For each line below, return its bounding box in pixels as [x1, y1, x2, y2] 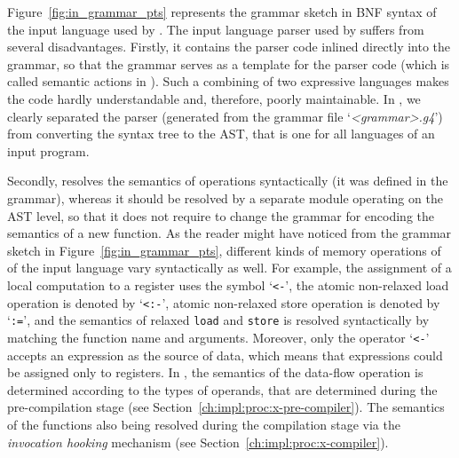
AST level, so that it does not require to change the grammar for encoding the [7, 206, 434, 225]
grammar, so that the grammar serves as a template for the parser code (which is [7, 54, 450, 73]
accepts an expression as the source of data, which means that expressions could [7, 345, 443, 364]
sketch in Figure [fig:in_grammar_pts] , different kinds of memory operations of [7, 241, 441, 259]
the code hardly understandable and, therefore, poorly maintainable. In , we [7, 89, 421, 107]
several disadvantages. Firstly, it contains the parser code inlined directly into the [7, 37, 451, 56]
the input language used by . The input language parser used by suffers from [7, 20, 424, 38]
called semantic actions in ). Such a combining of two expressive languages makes [7, 72, 449, 91]
